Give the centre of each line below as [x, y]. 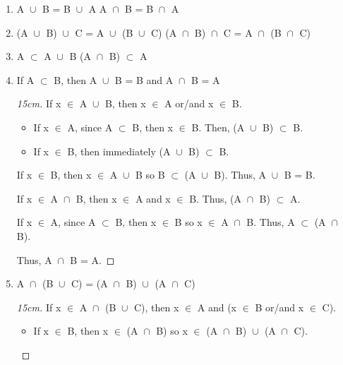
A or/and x [189, 103]
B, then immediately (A [119, 151]
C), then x [156, 307]
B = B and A [144, 79]
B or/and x [279, 307]
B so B [150, 175]
